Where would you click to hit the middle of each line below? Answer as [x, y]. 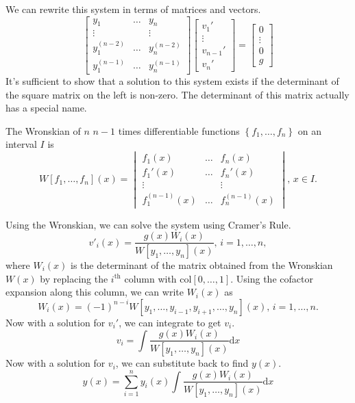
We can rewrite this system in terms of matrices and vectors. [133, 9]
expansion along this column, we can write [95, 292]
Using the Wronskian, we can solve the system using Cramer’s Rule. [148, 224]
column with [150, 278]
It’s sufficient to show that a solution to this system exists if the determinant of [172, 81]
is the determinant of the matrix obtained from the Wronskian [202, 265]
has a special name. [46, 108]
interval [21, 144]
